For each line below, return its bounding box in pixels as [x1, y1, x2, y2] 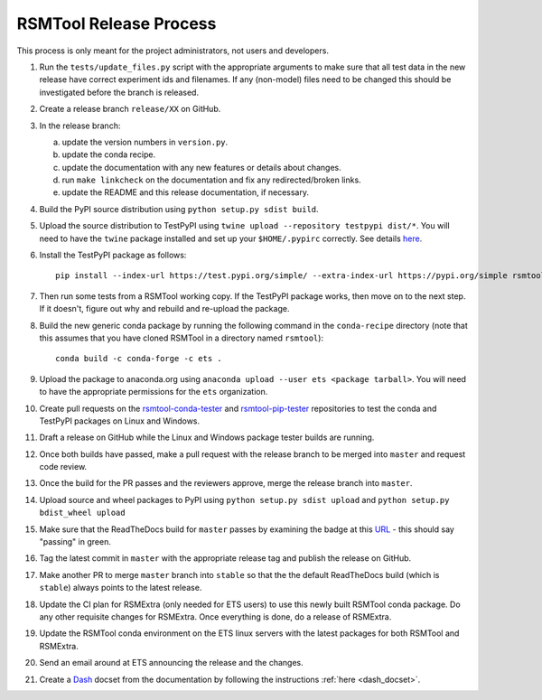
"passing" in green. [39, 537, 112, 547]
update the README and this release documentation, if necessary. [61, 187, 310, 198]
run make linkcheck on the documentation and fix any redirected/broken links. [61, 174, 361, 185]
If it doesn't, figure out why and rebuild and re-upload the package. [39, 303, 290, 314]
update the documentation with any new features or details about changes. [61, 162, 342, 173]
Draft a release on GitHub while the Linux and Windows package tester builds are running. [39, 432, 375, 443]
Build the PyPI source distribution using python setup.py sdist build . [39, 203, 320, 214]
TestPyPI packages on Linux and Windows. [39, 415, 201, 426]
